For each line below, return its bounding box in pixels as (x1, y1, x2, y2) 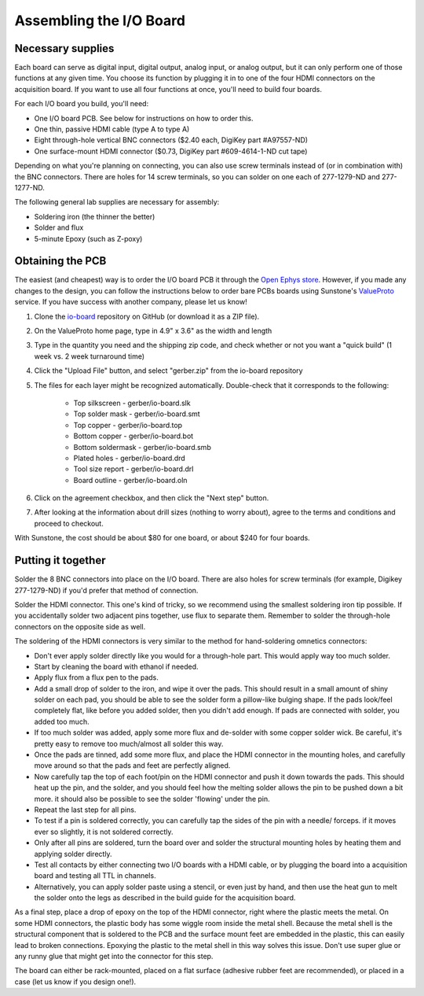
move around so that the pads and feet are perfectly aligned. (34, 761, 231, 770)
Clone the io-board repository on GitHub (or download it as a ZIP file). (34, 312, 260, 321)
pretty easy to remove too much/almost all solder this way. (34, 739, 224, 748)
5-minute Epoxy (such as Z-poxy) (34, 234, 143, 243)
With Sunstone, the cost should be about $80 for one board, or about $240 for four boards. (14, 533, 310, 543)
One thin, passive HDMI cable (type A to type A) (34, 124, 190, 134)
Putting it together (14, 554, 106, 567)
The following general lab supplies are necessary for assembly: (14, 197, 220, 207)
